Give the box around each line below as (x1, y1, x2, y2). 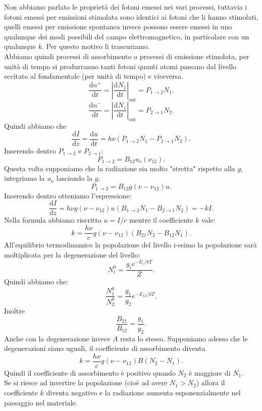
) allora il (196, 377, 225, 388)
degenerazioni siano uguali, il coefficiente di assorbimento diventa (4, 343, 205, 353)
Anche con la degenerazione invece (4, 333, 111, 343)
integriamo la (4, 173, 45, 183)
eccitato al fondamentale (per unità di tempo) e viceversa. (4, 71, 184, 81)
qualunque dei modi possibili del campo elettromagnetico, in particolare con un (4, 31, 249, 41)
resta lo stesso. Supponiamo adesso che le (120, 333, 248, 343)
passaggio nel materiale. (4, 397, 78, 407)
